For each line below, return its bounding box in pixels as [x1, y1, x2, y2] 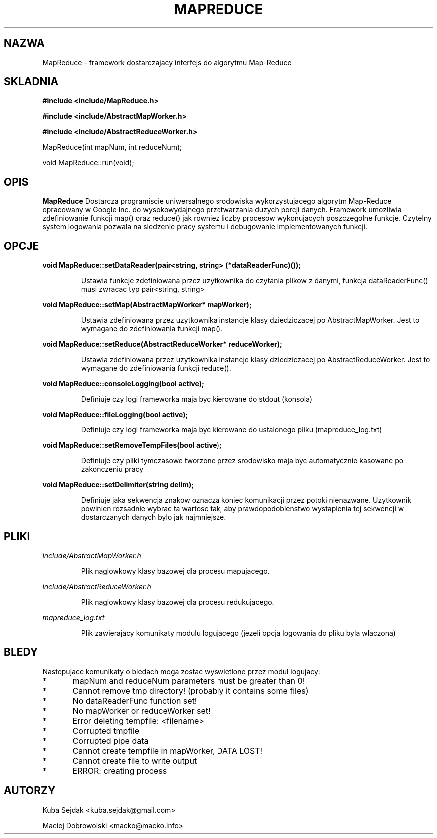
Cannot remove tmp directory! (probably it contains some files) [72, 685, 309, 696]
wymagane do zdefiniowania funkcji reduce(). [81, 364, 231, 373]
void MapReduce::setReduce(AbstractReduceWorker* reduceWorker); [42, 340, 282, 349]
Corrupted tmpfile [72, 725, 140, 736]
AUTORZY [4, 784, 56, 797]
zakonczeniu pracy [81, 465, 144, 474]
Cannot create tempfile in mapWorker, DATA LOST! [72, 745, 263, 756]
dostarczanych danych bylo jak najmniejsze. [81, 513, 226, 522]
